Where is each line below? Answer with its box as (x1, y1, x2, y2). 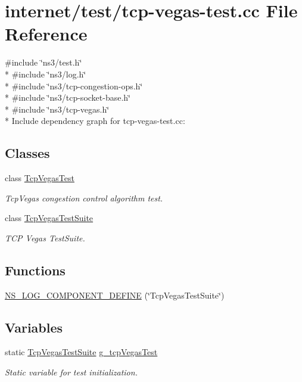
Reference (5, 21, 88, 46)
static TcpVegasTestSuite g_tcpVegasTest (5, 346, 158, 358)
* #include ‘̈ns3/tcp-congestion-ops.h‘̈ (5, 79, 143, 92)
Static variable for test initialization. (5, 366, 138, 378)
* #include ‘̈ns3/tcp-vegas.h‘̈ (5, 103, 110, 115)
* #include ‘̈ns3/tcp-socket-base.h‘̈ (5, 91, 131, 104)
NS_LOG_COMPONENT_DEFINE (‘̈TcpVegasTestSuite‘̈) (5, 288, 225, 301)
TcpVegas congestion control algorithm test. (5, 191, 163, 204)
